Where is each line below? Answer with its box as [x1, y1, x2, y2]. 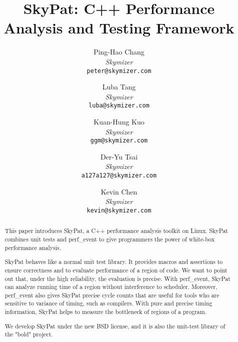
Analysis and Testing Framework [3, 17, 234, 38]
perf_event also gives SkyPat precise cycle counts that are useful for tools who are [4, 290, 219, 299]
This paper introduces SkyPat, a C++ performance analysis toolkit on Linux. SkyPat [4, 226, 228, 235]
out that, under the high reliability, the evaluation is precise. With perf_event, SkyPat [4, 274, 230, 282]
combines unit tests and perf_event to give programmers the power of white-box [4, 234, 215, 243]
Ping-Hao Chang [93, 46, 144, 57]
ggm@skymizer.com [90, 137, 148, 144]
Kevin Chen [100, 186, 137, 196]
